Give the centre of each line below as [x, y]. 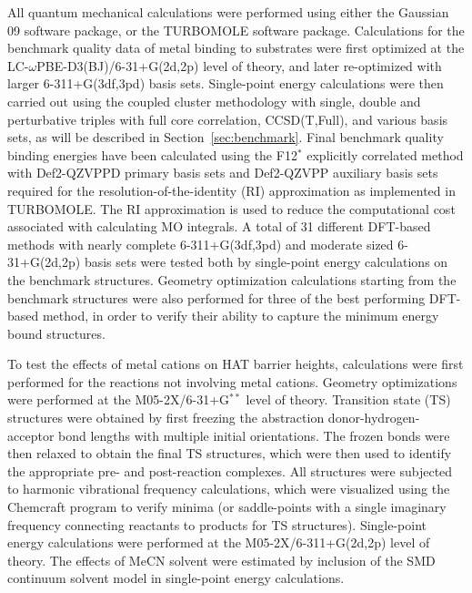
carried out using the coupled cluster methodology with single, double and [214, 101]
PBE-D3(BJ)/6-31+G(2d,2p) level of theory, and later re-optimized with [239, 65]
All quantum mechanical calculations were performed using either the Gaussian [228, 12]
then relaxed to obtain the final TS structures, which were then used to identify [230, 453]
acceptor [31, 435]
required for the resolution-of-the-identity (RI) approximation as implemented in [231, 190]
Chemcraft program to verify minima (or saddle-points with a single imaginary [227, 507]
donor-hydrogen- [374, 418]
